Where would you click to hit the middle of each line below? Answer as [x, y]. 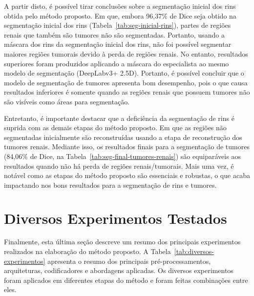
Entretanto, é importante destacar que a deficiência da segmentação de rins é [119, 118]
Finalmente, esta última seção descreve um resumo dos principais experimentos [122, 242]
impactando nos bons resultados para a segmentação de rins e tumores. [110, 185]
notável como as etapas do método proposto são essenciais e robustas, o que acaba [127, 175]
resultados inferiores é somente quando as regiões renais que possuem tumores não [127, 92]
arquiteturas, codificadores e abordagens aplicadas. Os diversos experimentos [119, 270]
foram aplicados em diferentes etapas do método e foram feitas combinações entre [126, 280]
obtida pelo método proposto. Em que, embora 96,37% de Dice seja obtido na [120, 15]
